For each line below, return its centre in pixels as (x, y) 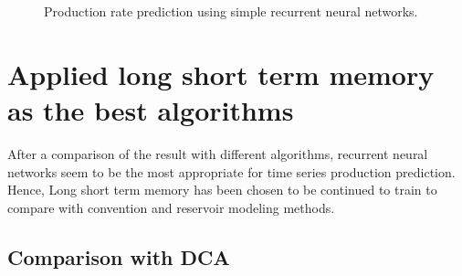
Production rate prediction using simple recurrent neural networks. (231, 11)
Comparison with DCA (119, 256)
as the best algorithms (151, 109)
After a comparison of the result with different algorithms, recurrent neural (218, 153)
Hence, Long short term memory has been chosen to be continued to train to (222, 190)
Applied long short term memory (221, 74)
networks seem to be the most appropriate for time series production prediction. (231, 171)
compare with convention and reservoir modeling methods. (171, 207)
